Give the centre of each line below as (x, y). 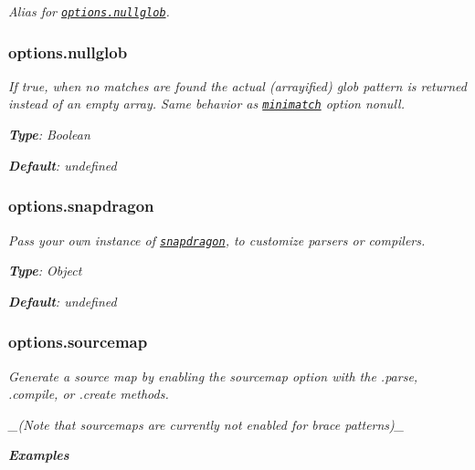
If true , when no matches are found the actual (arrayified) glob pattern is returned (237, 85)
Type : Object (45, 271)
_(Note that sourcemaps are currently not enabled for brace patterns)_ (206, 424)
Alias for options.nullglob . (89, 11)
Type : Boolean (49, 135)
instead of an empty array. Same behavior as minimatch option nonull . (206, 104)
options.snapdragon (81, 206)
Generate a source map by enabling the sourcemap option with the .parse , (213, 376)
